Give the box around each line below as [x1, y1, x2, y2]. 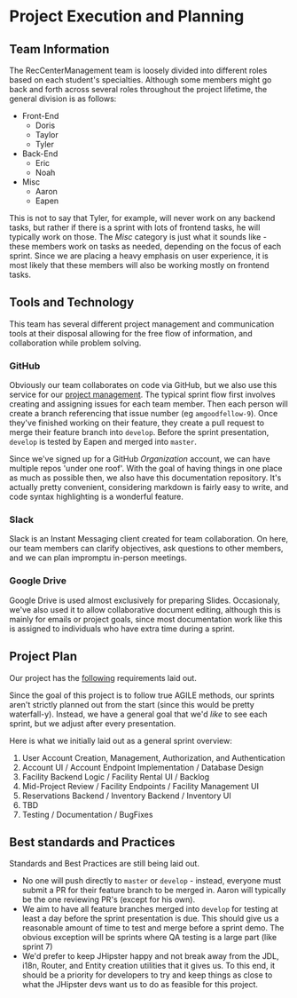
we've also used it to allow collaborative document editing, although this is [9, 604, 281, 614]
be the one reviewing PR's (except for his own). [21, 894, 196, 905]
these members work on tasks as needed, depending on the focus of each [9, 242, 282, 251]
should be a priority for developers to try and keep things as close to [21, 970, 273, 980]
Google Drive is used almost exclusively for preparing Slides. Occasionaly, [9, 595, 281, 606]
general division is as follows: [9, 93, 117, 104]
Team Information [9, 42, 110, 57]
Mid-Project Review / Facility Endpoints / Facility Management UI [21, 780, 260, 791]
